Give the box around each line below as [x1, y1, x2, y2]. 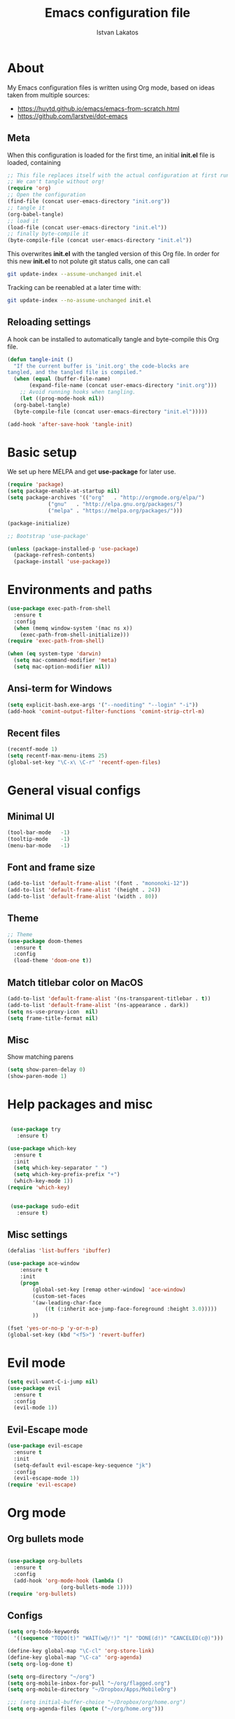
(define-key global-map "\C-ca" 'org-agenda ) [7, 1654, 142, 1661]
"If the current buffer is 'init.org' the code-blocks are [13, 363, 190, 370]
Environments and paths [7, 582, 152, 598]
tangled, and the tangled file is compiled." [7, 369, 142, 376]
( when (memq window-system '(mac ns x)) [13, 624, 133, 632]
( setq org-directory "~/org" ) [7, 1673, 96, 1680]
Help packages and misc [7, 1096, 153, 1112]
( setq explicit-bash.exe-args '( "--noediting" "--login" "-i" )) [7, 701, 199, 708]
